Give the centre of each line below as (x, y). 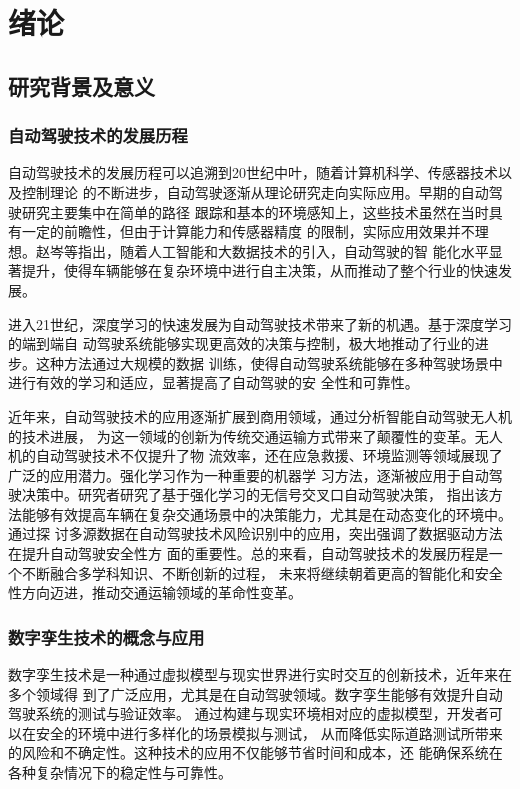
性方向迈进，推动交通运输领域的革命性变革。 (155, 592)
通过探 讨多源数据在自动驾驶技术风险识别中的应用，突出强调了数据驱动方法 (255, 533)
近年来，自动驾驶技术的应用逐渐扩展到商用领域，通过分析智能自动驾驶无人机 (260, 415)
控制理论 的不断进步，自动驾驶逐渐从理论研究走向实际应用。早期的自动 (255, 191)
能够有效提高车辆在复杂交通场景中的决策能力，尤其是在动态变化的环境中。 (266, 513)
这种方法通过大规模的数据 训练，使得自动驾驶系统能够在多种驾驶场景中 (269, 362)
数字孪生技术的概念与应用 (106, 636)
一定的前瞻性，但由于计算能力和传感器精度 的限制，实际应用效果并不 (248, 231)
